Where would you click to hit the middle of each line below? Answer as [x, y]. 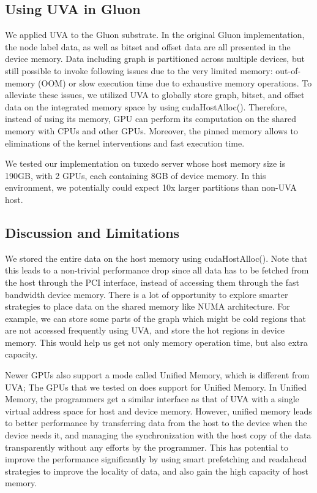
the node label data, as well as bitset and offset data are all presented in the [148, 46]
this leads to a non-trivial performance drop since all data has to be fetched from [157, 270]
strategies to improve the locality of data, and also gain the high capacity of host [157, 471]
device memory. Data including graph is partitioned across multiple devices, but [155, 59]
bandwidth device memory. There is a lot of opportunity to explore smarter [147, 294]
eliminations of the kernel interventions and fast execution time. [125, 143]
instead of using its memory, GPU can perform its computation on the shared [151, 119]
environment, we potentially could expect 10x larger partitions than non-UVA [151, 187]
